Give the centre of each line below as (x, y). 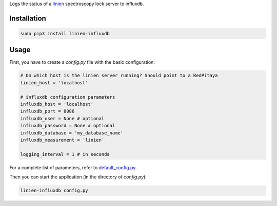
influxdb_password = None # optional (68, 126)
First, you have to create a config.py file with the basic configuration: (82, 62)
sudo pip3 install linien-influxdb (65, 33)
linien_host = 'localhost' (54, 83)
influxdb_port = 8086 (47, 111)
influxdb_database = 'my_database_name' (72, 133)
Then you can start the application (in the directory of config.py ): (78, 177)
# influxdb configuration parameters (68, 97)
